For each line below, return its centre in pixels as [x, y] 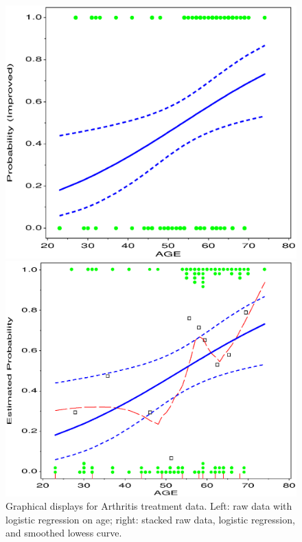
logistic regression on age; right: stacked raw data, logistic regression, [150, 519]
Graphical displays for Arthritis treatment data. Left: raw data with [149, 506]
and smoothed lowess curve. [64, 533]
